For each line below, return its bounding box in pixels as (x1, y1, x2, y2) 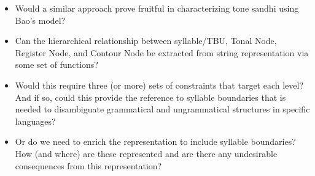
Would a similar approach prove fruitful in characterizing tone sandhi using (15, 2, 299, 14)
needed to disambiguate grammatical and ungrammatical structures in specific (15, 103, 310, 116)
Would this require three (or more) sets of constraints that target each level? (15, 78, 304, 91)
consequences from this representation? (15, 159, 162, 172)
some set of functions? (15, 58, 98, 71)
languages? (15, 114, 56, 127)
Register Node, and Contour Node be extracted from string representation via (15, 46, 309, 59)
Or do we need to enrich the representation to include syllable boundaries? (15, 135, 296, 148)
